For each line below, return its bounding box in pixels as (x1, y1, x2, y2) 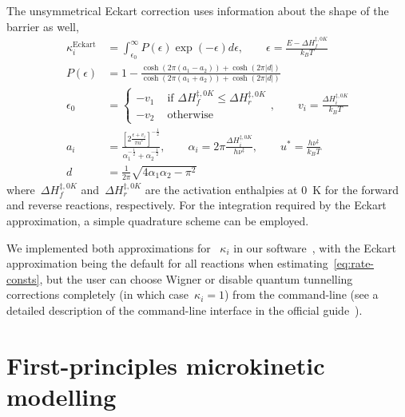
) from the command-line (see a (224, 286, 379, 303)
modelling (6, 379, 117, 412)
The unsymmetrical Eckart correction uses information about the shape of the (6, 2, 389, 18)
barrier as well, (6, 18, 79, 34)
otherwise (167, 109, 214, 121)
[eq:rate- (333, 255, 375, 272)
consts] (6, 270, 40, 287)
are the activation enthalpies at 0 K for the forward (145, 181, 399, 197)
